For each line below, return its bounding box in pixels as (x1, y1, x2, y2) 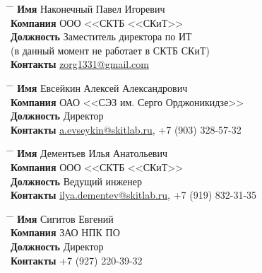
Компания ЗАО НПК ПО (11, 225, 120, 240)
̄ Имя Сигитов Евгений (11, 211, 114, 226)
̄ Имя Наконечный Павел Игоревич (11, 1, 165, 16)
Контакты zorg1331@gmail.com (11, 57, 149, 71)
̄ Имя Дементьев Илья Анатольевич (11, 146, 167, 161)
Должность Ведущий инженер (11, 173, 142, 188)
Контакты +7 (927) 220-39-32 (11, 252, 143, 267)
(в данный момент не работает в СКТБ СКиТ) (11, 42, 210, 57)
